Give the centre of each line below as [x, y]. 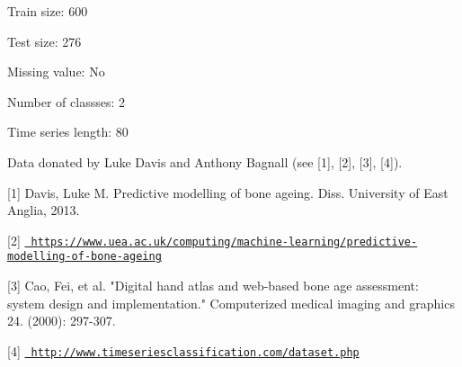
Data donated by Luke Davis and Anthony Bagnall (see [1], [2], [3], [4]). [205, 161]
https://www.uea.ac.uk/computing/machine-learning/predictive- [224, 242]
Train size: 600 [48, 11]
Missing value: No [56, 72]
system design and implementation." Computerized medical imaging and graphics [231, 303]
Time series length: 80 [68, 132]
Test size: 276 [44, 41]
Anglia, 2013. [44, 210]
